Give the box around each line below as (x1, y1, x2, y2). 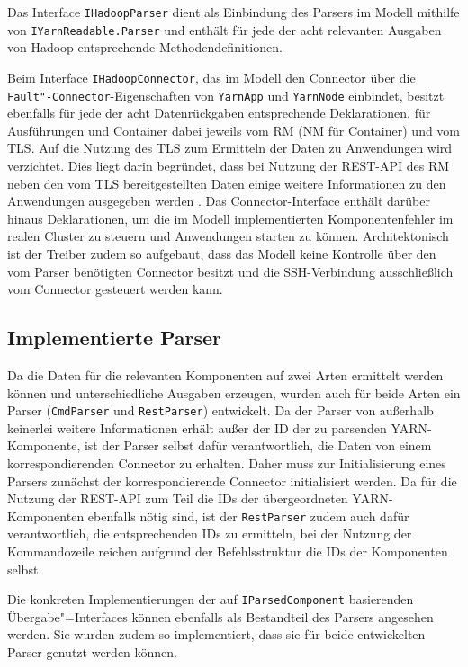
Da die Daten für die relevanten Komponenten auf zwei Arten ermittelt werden (7, 365, 444, 384)
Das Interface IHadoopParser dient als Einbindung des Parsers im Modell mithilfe (7, 3, 460, 21)
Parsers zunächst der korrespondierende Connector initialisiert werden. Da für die (7, 471, 457, 490)
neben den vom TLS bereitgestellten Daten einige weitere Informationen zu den (7, 173, 446, 192)
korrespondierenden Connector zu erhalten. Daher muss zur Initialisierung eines (7, 453, 446, 472)
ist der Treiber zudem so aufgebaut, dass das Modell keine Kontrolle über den (7, 244, 436, 262)
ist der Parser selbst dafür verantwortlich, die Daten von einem (84, 436, 432, 455)
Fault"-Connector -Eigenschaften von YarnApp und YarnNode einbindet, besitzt (7, 85, 445, 104)
